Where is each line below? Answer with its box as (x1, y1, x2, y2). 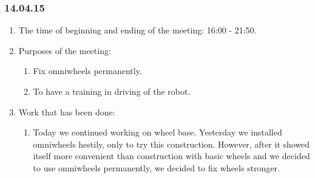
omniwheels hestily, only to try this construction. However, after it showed (33, 137, 310, 150)
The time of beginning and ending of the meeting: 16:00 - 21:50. (18, 24, 257, 36)
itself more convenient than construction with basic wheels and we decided (33, 149, 310, 162)
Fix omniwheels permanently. (33, 64, 142, 77)
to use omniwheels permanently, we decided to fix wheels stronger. (33, 161, 280, 174)
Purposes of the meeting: (18, 44, 111, 56)
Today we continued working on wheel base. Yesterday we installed (33, 126, 282, 139)
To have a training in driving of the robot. (33, 85, 191, 97)
